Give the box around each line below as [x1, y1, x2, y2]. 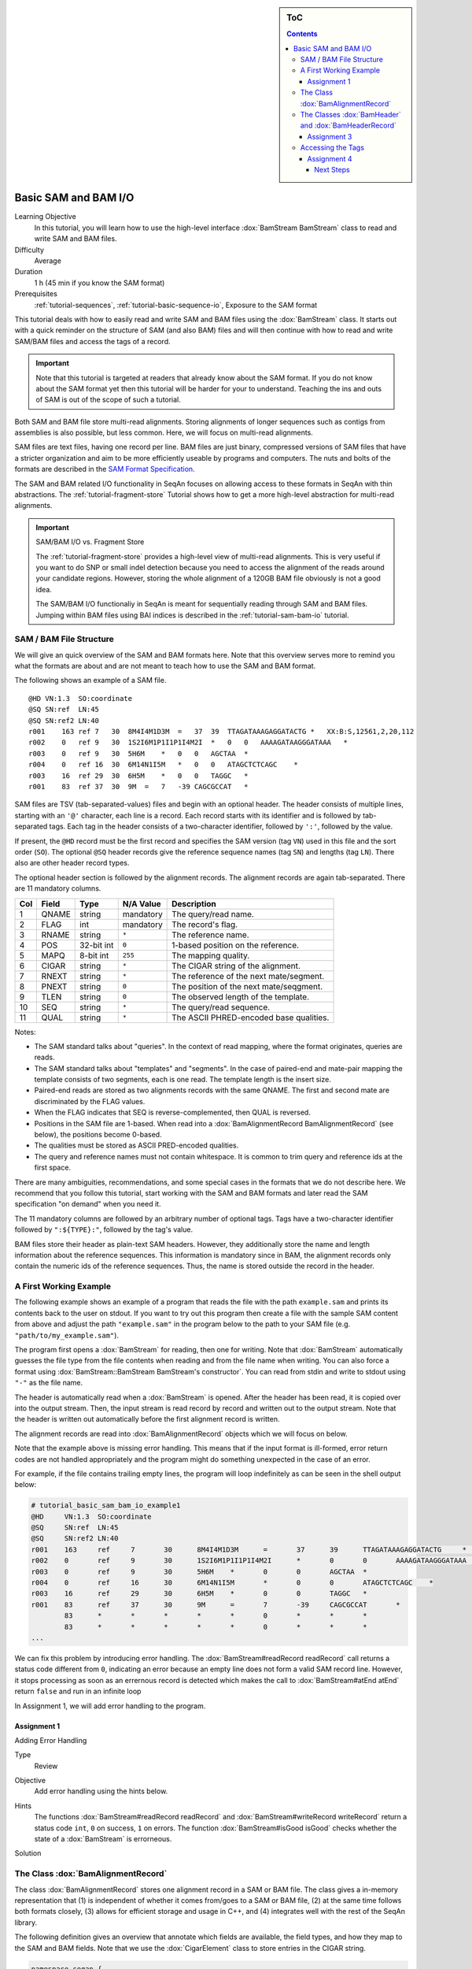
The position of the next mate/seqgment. [171, 981, 323, 992]
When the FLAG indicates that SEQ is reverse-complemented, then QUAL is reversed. [34, 1107, 311, 1118]
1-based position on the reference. [171, 940, 299, 951]
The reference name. [171, 929, 249, 940]
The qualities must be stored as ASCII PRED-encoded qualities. [34, 1140, 239, 1150]
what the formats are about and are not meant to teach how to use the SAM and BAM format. [14, 662, 316, 671]
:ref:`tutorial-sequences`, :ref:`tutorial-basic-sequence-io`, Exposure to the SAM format [34, 300, 318, 310]
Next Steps [314, 165, 350, 174]
